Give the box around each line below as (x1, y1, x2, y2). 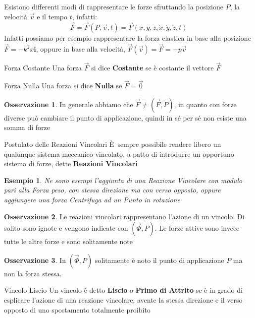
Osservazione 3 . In (4, 254, 66, 265)
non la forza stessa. (4, 268, 62, 278)
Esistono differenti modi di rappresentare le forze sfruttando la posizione (4, 1, 224, 11)
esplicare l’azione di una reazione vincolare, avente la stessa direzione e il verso (4, 294, 243, 305)
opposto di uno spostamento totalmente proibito (4, 304, 151, 315)
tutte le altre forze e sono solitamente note (4, 236, 133, 247)
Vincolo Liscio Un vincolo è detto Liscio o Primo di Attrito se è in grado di (4, 285, 243, 295)
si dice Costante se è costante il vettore (91, 63, 214, 73)
